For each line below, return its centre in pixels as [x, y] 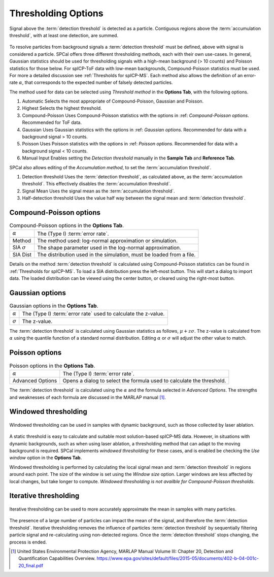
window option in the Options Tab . [46, 458]
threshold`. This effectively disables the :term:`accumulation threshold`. [97, 184]
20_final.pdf [31, 565]
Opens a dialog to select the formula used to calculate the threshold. [144, 381]
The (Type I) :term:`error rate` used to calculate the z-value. [93, 314]
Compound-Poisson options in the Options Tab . [67, 226]
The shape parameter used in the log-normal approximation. [109, 248]
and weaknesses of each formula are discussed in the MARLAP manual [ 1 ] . [88, 397]
